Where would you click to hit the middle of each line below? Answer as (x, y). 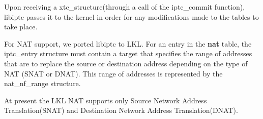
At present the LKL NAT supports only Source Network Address (106, 100)
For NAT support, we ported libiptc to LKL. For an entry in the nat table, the (128, 43)
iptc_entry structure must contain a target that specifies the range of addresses (128, 53)
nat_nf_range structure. (42, 83)
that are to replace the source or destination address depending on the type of (126, 63)
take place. (21, 27)
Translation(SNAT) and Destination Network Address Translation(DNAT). (121, 110)
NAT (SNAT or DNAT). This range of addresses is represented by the (113, 73)
